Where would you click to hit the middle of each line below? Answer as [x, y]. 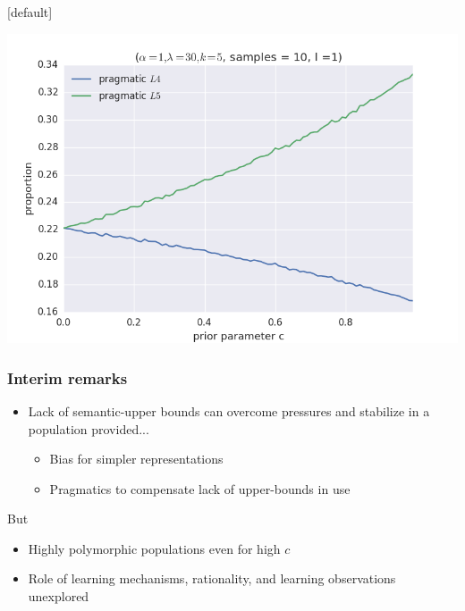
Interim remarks [68, 377]
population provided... [89, 428]
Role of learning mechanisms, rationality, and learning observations [212, 578]
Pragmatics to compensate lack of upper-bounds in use [200, 488]
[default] [30, 12]
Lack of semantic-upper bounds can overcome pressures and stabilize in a [229, 410]
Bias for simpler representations [136, 459]
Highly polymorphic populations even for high [154, 548]
